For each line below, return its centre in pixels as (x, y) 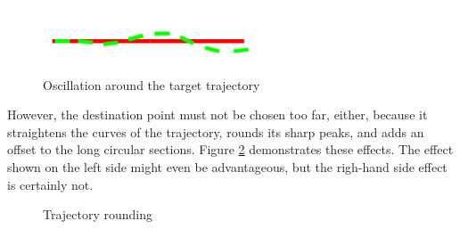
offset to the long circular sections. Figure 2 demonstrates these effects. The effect (230, 149)
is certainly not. (50, 184)
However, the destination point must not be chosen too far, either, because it (218, 114)
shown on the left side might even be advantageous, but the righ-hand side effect (227, 167)
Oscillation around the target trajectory (152, 84)
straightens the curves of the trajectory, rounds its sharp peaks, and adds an (216, 131)
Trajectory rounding (98, 214)
